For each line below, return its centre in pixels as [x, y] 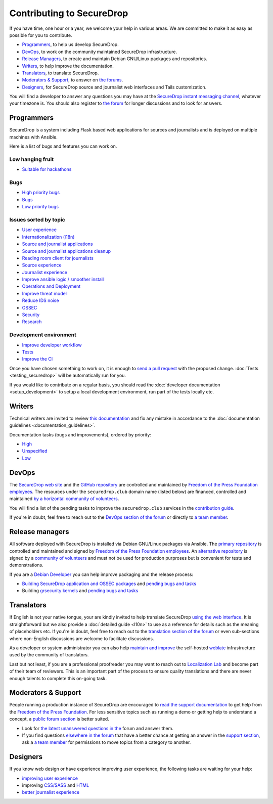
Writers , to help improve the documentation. [68, 66]
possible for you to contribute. [41, 35]
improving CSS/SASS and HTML [56, 785]
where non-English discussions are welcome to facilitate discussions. [82, 638]
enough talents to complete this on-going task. [58, 678]
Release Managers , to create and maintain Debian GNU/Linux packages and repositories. [115, 59]
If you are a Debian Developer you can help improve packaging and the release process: [101, 574]
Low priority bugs [40, 207]
